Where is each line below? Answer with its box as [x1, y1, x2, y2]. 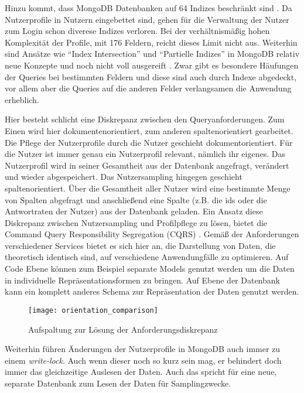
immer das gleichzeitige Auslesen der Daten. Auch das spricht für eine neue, [5, 365, 277, 378]
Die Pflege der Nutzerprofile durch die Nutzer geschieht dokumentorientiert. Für [5, 136, 293, 148]
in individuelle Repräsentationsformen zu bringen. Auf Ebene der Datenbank [5, 274, 280, 286]
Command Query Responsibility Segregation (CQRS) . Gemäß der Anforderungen [5, 228, 299, 240]
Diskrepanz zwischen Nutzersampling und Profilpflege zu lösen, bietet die [5, 216, 268, 228]
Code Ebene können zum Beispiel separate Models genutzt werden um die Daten [5, 262, 295, 275]
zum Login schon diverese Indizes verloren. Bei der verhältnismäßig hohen [5, 25, 270, 37]
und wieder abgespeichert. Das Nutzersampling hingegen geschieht [5, 170, 242, 183]
